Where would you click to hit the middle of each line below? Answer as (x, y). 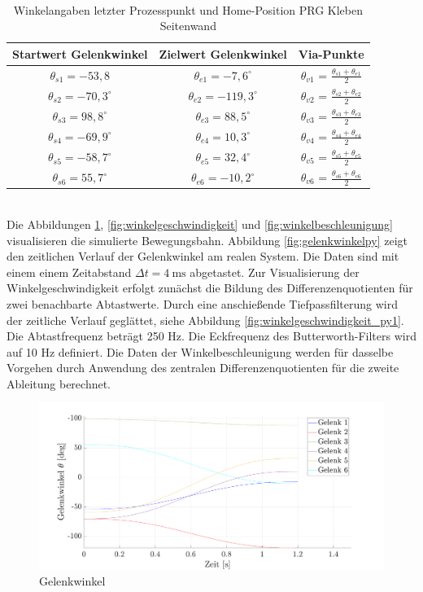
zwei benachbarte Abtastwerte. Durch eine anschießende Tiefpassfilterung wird (202, 303)
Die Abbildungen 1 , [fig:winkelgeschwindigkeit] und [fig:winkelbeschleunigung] (200, 224)
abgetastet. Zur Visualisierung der (275, 272)
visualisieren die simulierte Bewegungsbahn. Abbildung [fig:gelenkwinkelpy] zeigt (207, 240)
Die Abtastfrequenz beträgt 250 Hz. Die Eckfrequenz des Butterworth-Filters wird (211, 336)
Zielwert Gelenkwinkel (223, 53)
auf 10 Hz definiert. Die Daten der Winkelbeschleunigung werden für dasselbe (200, 351)
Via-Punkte (331, 53)
